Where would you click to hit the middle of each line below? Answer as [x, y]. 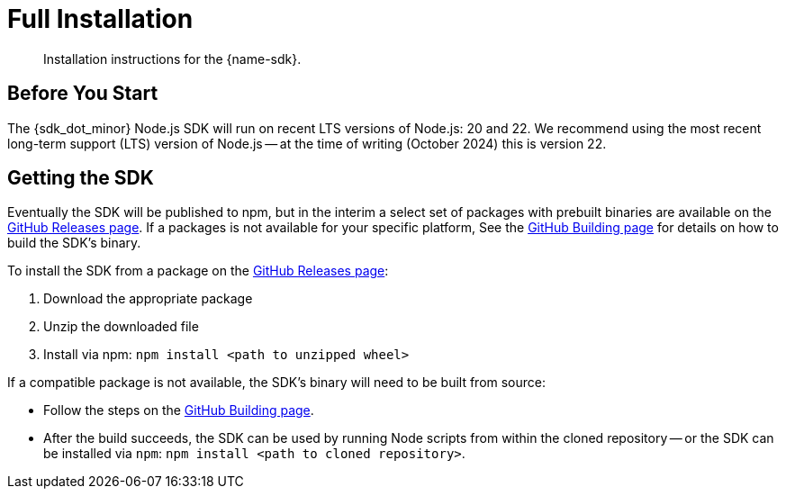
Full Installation [100, 19]
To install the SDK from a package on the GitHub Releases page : [198, 271]
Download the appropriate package [148, 299]
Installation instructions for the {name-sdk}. [172, 59]
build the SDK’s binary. [74, 243]
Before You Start [83, 94]
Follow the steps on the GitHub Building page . [179, 410]
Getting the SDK [81, 178]
